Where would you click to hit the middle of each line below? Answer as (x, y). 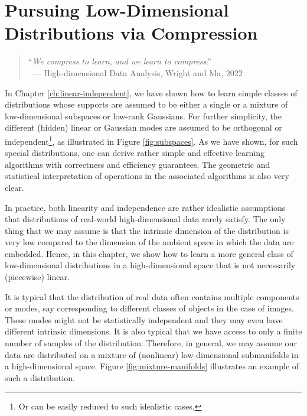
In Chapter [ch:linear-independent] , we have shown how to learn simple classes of (151, 92)
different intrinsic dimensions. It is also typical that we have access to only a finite (153, 331)
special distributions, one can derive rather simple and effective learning (135, 153)
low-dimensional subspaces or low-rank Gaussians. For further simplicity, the (143, 116)
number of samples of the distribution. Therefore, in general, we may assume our (151, 343)
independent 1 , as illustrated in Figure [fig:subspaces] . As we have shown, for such (151, 140)
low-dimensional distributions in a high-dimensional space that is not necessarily (150, 265)
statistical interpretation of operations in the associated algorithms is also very (147, 176)
